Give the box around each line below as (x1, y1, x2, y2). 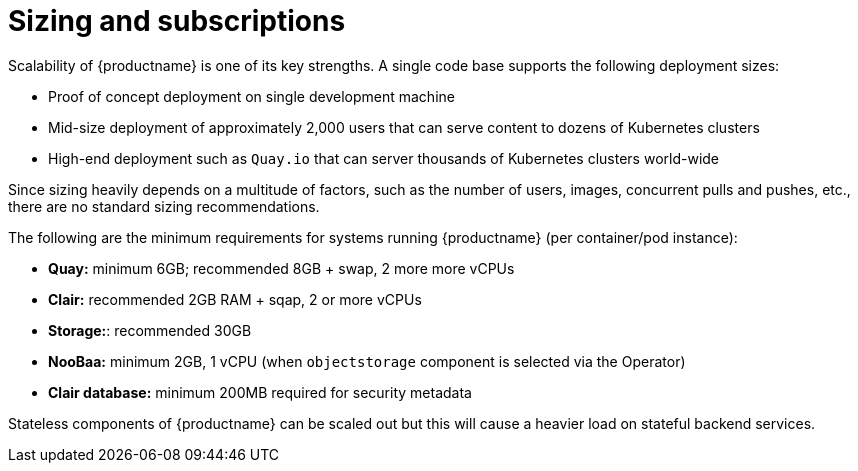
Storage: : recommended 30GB (48, 321, 252, 339)
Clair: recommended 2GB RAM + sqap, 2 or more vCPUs (48, 290, 422, 308)
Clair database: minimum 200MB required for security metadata (48, 383, 472, 401)
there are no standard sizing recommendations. (8, 197, 320, 215)
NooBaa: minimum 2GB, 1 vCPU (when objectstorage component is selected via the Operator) (48, 352, 686, 370)
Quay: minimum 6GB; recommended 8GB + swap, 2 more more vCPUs (48, 259, 515, 277)
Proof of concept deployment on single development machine (48, 87, 455, 105)
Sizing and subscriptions (8, 4, 346, 38)
